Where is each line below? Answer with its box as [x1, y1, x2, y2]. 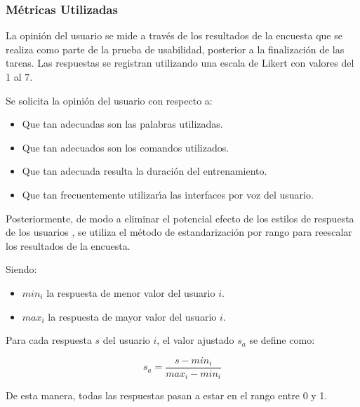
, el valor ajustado [156, 333, 234, 347]
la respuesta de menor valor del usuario [46, 285, 215, 300]
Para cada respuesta [6, 333, 92, 347]
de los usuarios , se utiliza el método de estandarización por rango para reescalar [6, 225, 352, 239]
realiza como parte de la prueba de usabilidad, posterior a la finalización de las [6, 41, 345, 56]
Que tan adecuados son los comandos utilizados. [22, 140, 229, 154]
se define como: [249, 333, 315, 347]
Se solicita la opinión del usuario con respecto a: [6, 93, 213, 107]
